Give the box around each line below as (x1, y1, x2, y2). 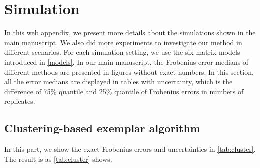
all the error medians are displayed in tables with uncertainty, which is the (4, 76, 233, 87)
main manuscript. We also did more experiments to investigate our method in (4, 37, 242, 47)
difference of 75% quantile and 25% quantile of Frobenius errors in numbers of (4, 86, 244, 96)
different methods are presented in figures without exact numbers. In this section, (4, 66, 254, 77)
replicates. (4, 96, 35, 106)
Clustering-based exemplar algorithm (4, 120, 200, 136)
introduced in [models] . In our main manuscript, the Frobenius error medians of (4, 56, 249, 67)
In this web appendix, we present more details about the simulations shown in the (4, 27, 256, 38)
